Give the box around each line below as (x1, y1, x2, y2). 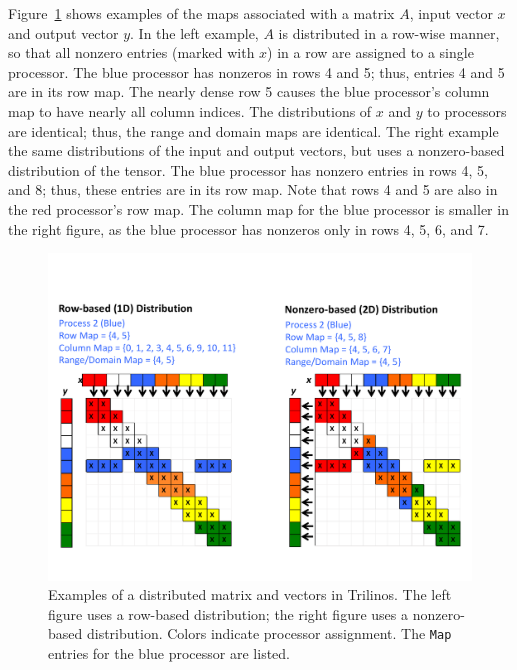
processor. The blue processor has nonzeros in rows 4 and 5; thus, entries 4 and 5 (8, 61, 505, 82)
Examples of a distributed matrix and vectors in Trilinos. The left (48, 584, 452, 605)
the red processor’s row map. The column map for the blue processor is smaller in (8, 198, 509, 219)
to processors (427, 100, 507, 121)
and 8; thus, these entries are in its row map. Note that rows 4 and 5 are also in (8, 179, 498, 200)
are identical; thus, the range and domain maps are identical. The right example (8, 120, 499, 141)
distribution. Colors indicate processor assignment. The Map (86, 623, 452, 644)
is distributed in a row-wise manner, (278, 22, 500, 43)
